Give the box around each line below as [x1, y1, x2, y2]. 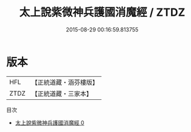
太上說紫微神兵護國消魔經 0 [15, 119, 85, 126]
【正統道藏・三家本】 [31, 89, 93, 97]
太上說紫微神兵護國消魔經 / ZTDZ [19, 5, 186, 19]
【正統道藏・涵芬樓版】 [31, 78, 99, 87]
